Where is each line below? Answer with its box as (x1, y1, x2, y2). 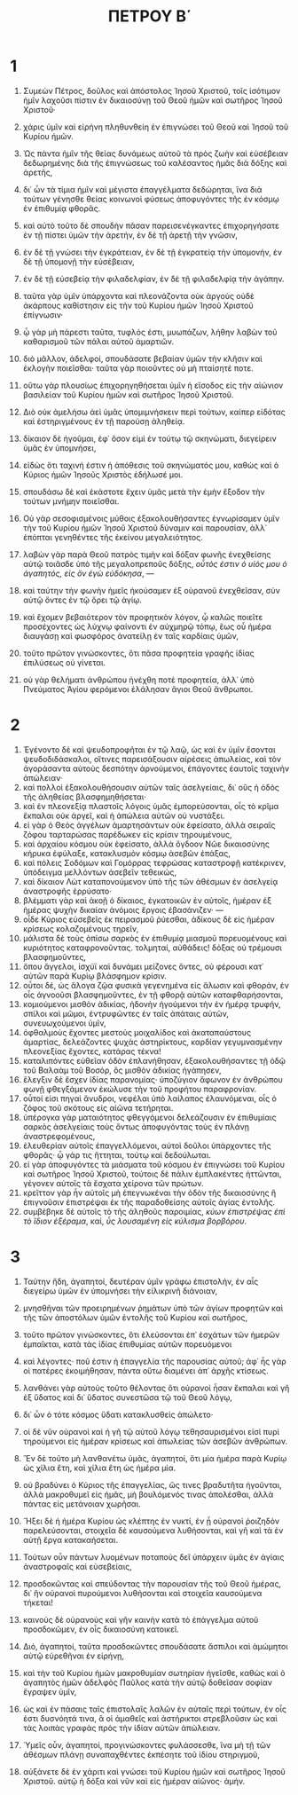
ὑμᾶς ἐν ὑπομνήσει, (22, 442, 97, 453)
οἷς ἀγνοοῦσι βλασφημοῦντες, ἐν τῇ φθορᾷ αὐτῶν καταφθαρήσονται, (22, 989, 284, 1000)
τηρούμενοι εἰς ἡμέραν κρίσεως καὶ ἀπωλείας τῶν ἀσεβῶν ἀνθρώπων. (22, 1436, 288, 1446)
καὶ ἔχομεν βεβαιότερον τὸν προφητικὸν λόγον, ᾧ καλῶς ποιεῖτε (22, 611, 263, 622)
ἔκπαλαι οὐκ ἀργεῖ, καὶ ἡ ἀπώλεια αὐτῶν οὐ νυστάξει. (22, 810, 225, 821)
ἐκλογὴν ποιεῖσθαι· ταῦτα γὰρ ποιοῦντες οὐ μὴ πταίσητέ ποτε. (22, 362, 254, 374)
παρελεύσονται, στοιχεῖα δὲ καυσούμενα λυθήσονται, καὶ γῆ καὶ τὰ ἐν (22, 1524, 284, 1536)
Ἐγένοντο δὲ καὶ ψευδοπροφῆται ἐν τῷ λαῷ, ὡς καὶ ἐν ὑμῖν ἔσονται (22, 744, 276, 755)
